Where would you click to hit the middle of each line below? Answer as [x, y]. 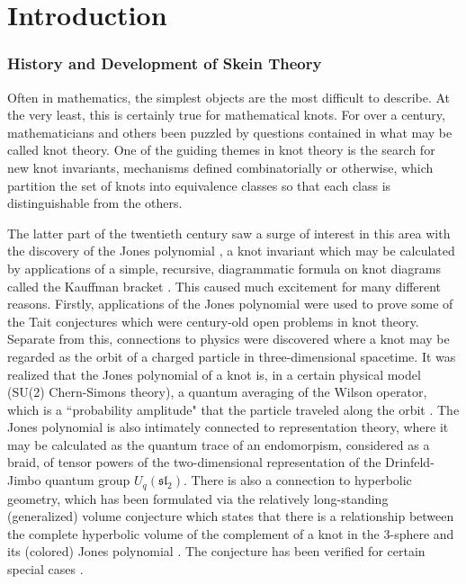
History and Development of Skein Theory [165, 63]
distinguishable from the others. [95, 203]
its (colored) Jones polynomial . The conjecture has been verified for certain [216, 551]
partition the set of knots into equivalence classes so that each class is [199, 185]
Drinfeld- [410, 462]
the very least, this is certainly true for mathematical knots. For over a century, [226, 115]
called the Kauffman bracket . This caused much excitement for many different [224, 286]
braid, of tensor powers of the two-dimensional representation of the [194, 462]
